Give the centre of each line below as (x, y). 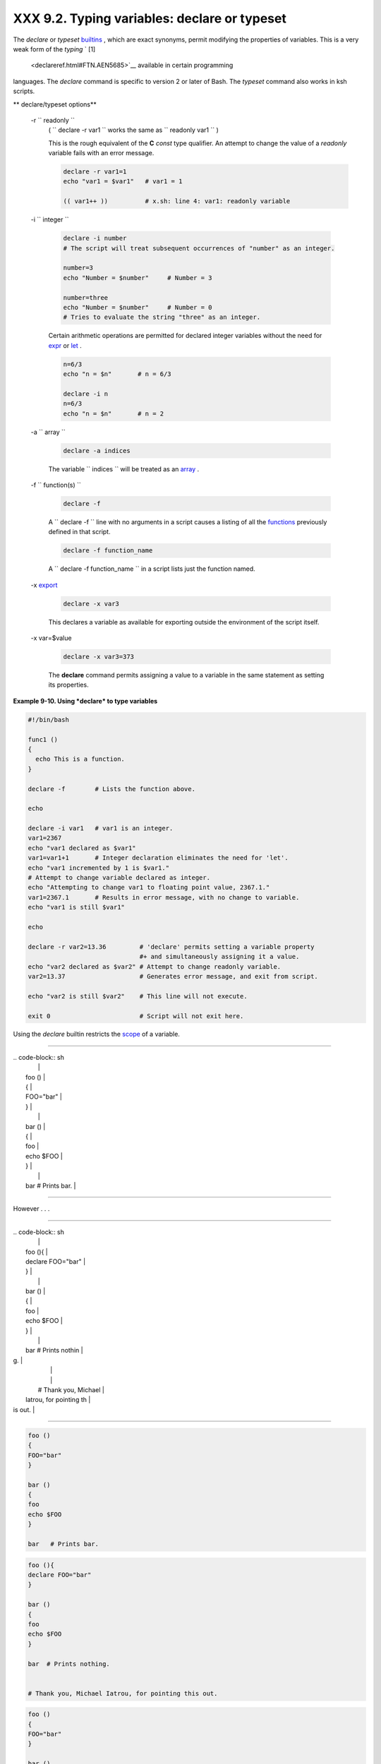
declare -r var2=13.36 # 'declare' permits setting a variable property (171, 947)
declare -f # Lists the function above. (111, 789)
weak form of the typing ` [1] (54, 49)
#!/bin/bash (49, 719)
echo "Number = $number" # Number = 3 (138, 278)
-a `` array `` (48, 432)
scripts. (24, 91)
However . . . (31, 1209)
